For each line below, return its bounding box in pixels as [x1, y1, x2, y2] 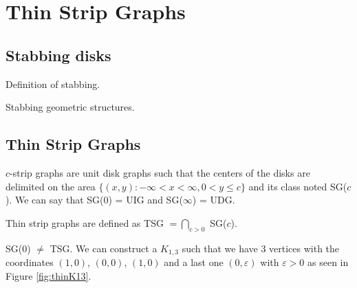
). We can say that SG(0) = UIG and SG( [6, 192, 183, 207]
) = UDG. [192, 192, 235, 207]
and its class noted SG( [248, 179, 347, 193]
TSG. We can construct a [50, 241, 158, 255]
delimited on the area [6, 179, 96, 193]
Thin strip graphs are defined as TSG [6, 215, 164, 230]
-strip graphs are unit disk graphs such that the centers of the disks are [10, 165, 310, 179]
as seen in [307, 255, 349, 269]
